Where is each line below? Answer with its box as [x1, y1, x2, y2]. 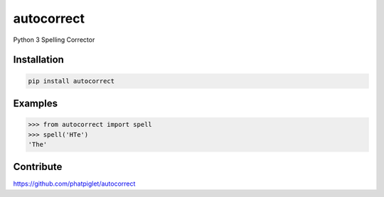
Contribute [13, 161, 63, 173]
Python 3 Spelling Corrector [13, 35, 95, 44]
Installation [13, 54, 64, 66]
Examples [13, 97, 58, 109]
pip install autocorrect [28, 77, 115, 85]
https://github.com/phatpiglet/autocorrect [13, 179, 136, 188]
